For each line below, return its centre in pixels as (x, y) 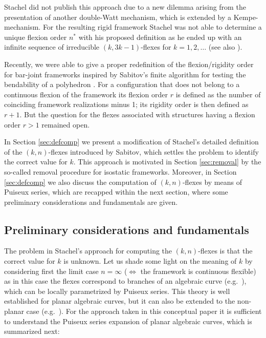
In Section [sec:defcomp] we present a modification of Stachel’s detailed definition (131, 142)
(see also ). (225, 47)
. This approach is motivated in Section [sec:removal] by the (167, 162)
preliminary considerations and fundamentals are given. (91, 202)
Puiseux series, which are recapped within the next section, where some (116, 192)
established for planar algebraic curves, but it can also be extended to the (120, 301)
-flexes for (156, 47)
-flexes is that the (225, 251)
